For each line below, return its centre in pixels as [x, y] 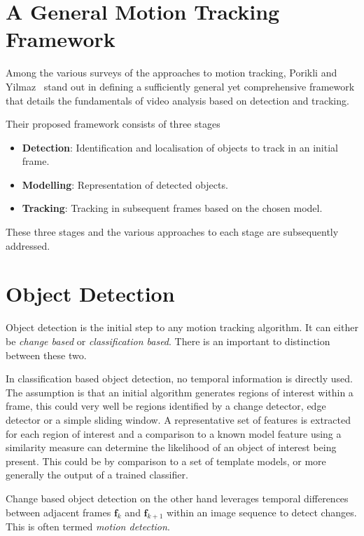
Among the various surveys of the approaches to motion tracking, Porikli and [171, 73]
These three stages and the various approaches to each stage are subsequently [172, 232]
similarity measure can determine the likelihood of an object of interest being [171, 447]
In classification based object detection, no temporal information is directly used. [179, 378]
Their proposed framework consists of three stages [113, 124]
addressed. [28, 245]
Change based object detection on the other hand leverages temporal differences [177, 498]
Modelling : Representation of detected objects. [125, 184]
